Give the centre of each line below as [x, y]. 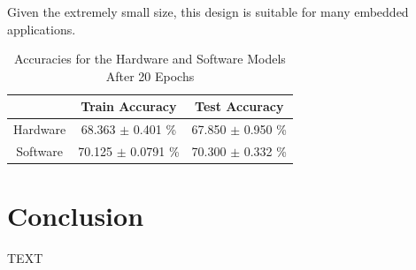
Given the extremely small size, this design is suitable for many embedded [208, 11]
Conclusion [76, 216]
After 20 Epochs [150, 75]
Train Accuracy [129, 106]
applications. [42, 29]
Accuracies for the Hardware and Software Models [150, 59]
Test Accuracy [239, 106]
